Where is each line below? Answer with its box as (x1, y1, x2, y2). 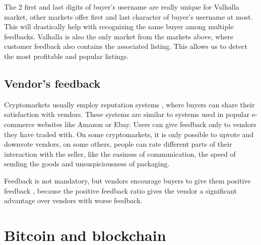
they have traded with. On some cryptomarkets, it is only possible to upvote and (4, 129, 254, 139)
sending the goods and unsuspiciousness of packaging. (4, 158, 170, 169)
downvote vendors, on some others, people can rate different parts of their (4, 139, 232, 149)
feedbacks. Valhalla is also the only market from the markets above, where (4, 31, 234, 41)
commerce (4, 118, 35, 129)
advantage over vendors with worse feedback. (4, 195, 143, 206)
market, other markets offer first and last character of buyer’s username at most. (4, 11, 253, 22)
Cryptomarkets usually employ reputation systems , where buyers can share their (4, 99, 255, 109)
